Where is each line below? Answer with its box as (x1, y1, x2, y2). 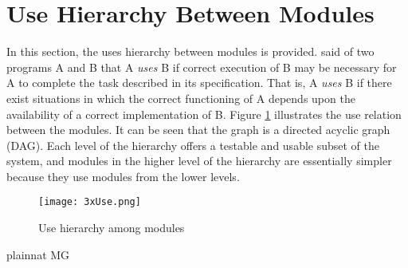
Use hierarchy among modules (38, 219, 185, 236)
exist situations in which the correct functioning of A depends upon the (6, 89, 355, 106)
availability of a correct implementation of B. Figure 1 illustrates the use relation (6, 105, 402, 122)
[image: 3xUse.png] (38, 196, 141, 208)
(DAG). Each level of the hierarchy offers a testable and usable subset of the (6, 136, 380, 153)
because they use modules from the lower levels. (6, 167, 240, 184)
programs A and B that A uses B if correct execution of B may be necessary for (6, 58, 397, 75)
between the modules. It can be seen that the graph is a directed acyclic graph (6, 121, 390, 138)
